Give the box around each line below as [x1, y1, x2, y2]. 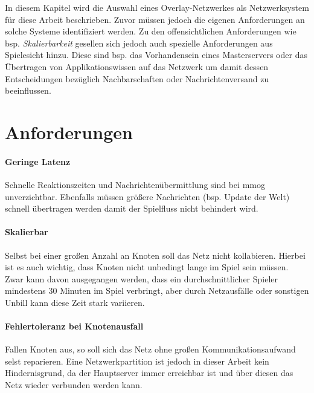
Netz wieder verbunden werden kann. [5, 378, 143, 391]
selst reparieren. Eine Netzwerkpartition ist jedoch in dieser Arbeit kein [5, 354, 269, 367]
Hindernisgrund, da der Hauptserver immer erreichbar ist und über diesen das [5, 366, 293, 379]
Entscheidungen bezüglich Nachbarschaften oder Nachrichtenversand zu [5, 72, 269, 85]
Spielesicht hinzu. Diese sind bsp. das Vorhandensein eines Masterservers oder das [5, 48, 307, 61]
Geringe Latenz [5, 155, 71, 167]
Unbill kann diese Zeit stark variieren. [5, 296, 145, 308]
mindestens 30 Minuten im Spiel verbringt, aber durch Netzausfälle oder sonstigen [5, 284, 309, 297]
